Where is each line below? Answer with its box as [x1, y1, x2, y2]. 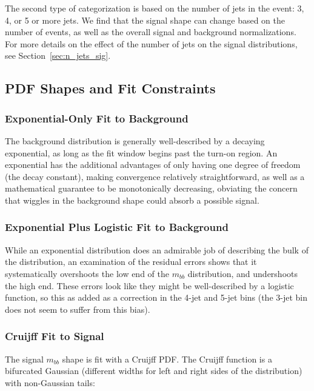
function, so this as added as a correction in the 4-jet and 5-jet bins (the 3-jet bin [5, 291, 308, 304]
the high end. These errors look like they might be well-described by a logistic [5, 279, 294, 292]
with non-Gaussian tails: [5, 376, 95, 389]
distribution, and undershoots [187, 267, 298, 279]
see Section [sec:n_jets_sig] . [5, 49, 111, 62]
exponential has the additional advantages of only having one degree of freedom [5, 158, 301, 171]
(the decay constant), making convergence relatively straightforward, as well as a [5, 170, 305, 182]
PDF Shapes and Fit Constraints [5, 79, 216, 98]
